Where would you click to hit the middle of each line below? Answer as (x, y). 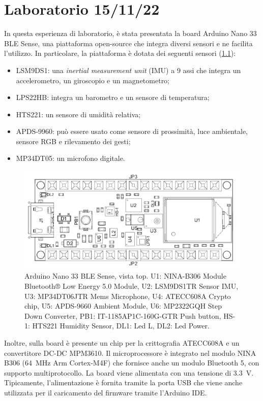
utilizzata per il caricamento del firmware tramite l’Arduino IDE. (106, 392)
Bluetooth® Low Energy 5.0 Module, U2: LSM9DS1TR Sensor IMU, (131, 286)
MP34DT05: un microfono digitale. (70, 158)
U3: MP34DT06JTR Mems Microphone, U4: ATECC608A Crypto (128, 296)
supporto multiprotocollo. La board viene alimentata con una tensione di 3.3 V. (129, 372)
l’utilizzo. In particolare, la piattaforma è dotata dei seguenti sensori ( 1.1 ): (120, 53)
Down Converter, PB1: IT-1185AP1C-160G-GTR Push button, (123, 315)
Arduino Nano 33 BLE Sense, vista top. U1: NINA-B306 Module (125, 276)
